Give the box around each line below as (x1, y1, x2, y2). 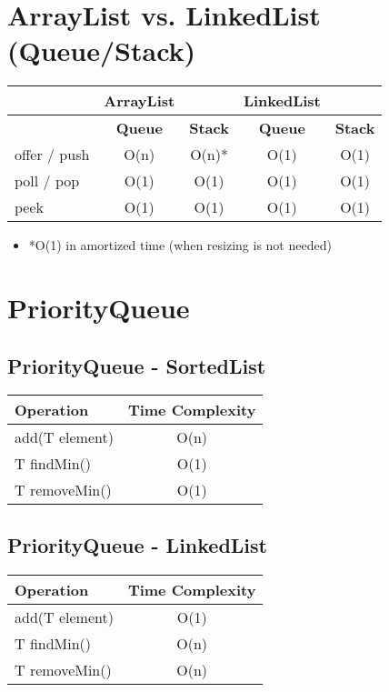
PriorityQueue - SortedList (7, 351, 266, 379)
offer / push (15, 144, 90, 165)
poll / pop (15, 170, 80, 192)
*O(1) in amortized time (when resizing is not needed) (28, 236, 332, 255)
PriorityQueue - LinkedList (7, 530, 267, 558)
